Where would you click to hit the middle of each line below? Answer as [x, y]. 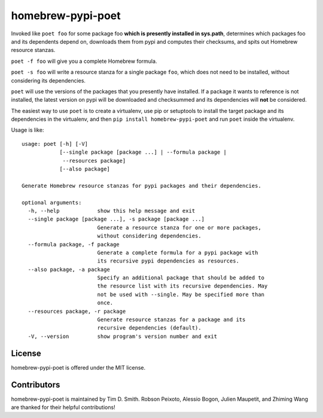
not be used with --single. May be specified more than [181, 294]
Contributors [36, 385]
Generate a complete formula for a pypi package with [178, 252]
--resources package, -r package [77, 311]
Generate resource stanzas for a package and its [171, 320]
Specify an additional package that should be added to [181, 278]
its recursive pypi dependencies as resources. [168, 261]
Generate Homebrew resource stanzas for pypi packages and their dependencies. [141, 186]
